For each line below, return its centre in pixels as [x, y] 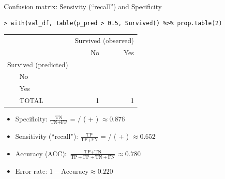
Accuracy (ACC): [41, 153]
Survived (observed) [104, 40]
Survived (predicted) [38, 64]
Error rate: [31, 171]
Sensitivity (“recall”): [47, 136]
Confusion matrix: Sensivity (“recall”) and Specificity [83, 6]
